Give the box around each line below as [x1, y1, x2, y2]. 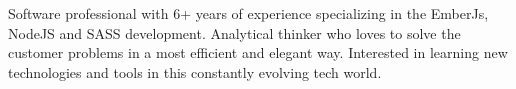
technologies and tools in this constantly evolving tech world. [8, 61, 382, 82]
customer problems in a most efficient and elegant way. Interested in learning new [8, 42, 508, 63]
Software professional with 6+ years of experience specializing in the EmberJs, [8, 3, 489, 23]
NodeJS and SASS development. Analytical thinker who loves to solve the [8, 22, 461, 43]
